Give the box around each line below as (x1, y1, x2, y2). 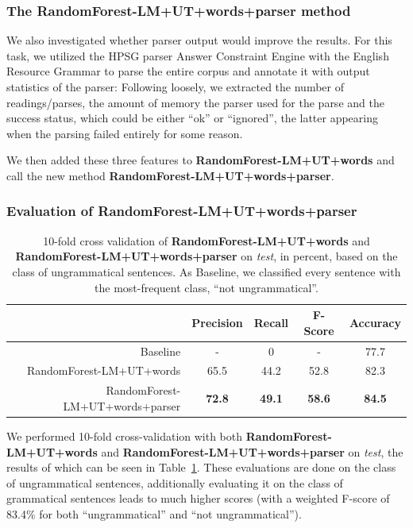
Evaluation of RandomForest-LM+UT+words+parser (6, 201, 357, 221)
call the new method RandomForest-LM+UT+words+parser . (6, 167, 334, 183)
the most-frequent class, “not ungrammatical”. (95, 279, 318, 295)
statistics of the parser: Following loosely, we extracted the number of (6, 79, 344, 94)
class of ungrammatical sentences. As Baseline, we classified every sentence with (12, 263, 401, 279)
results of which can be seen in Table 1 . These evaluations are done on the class (6, 459, 396, 476)
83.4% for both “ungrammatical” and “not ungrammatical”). (6, 505, 302, 522)
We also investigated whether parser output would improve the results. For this (6, 32, 392, 48)
